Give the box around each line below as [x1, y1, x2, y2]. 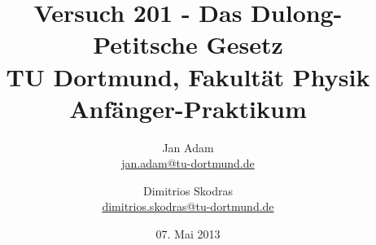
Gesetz [206, 28, 283, 61]
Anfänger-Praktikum [69, 91, 307, 125]
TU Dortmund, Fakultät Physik [6, 59, 370, 93]
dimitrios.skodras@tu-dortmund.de [102, 198, 274, 215]
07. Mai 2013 [155, 225, 221, 243]
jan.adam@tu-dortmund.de [121, 155, 255, 172]
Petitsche [93, 28, 198, 61]
